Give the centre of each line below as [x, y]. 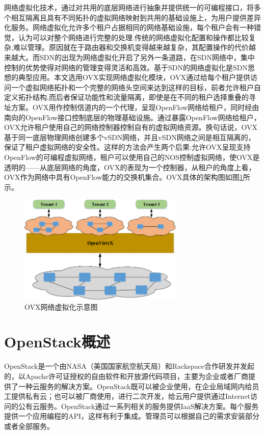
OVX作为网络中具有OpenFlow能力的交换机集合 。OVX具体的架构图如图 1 [124, 177]
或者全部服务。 [29, 426]
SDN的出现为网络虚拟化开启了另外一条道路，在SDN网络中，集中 [147, 57]
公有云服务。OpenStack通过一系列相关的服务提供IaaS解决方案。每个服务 [138, 406]
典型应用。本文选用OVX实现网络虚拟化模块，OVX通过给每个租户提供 [134, 77]
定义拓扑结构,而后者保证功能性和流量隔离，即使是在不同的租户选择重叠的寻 [130, 97]
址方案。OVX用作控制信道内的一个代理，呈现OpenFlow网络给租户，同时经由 [132, 107]
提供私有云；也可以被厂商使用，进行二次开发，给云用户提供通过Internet [131, 396]
